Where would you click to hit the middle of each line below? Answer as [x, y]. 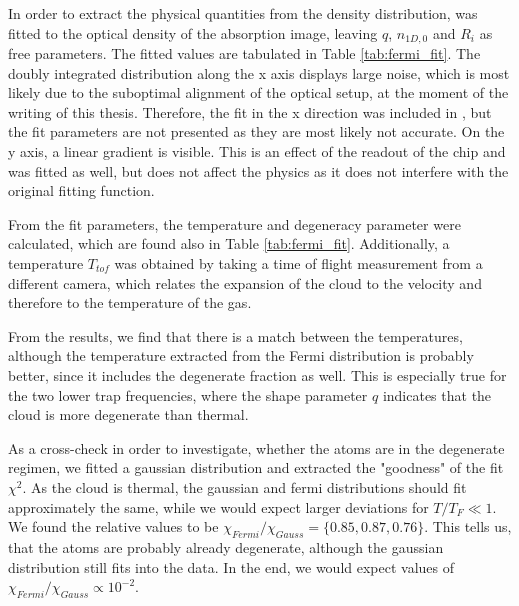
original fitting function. [81, 190]
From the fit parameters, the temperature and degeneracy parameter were [234, 223]
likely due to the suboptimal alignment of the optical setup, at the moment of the [258, 92]
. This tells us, [468, 526]
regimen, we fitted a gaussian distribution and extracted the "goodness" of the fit [256, 467]
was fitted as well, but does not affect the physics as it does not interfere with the [258, 170]
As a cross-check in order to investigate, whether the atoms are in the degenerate [256, 447]
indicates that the [437, 394]
